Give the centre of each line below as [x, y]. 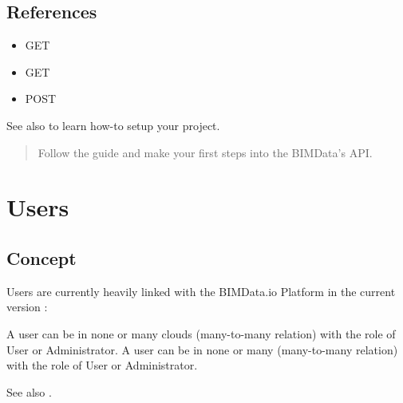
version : [27, 307]
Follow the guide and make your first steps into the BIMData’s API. [205, 152]
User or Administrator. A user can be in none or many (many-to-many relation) [202, 349]
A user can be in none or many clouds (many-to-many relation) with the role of [201, 333]
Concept [41, 257]
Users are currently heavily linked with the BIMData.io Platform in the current [201, 291]
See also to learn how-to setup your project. [113, 125]
